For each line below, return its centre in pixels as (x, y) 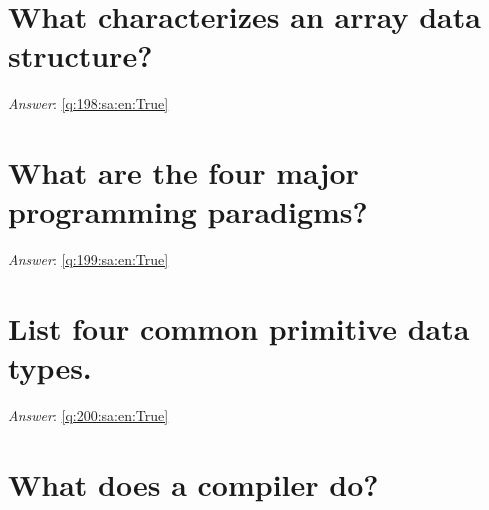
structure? (80, 55)
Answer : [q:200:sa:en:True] (88, 415)
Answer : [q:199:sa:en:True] (88, 259)
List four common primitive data (239, 328)
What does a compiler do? (193, 483)
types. (50, 367)
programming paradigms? (188, 211)
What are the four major (183, 172)
